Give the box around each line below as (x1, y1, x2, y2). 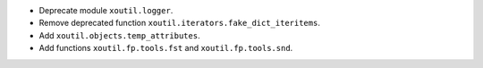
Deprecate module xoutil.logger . (38, 5, 174, 15)
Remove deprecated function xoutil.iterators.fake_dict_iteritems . (38, 18, 321, 29)
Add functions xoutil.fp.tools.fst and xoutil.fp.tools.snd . (38, 43, 293, 54)
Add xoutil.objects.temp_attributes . (38, 30, 200, 40)
